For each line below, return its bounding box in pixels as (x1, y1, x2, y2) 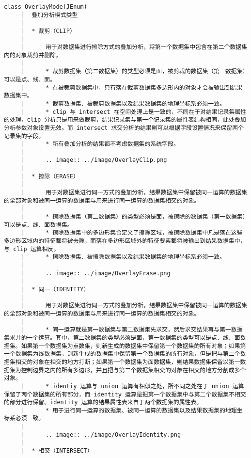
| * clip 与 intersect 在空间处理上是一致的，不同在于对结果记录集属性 (21, 108, 247, 115)
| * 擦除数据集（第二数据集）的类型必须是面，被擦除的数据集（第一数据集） (21, 213, 246, 221)
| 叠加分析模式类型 (21, 11, 78, 18)
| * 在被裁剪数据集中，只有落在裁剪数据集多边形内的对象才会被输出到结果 (21, 84, 243, 91)
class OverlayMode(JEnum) (4, 3, 87, 10)
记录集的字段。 (4, 132, 45, 140)
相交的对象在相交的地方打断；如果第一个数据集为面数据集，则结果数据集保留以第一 (15, 358, 240, 365)
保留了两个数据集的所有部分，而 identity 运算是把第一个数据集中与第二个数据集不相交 (4, 391, 246, 398)
